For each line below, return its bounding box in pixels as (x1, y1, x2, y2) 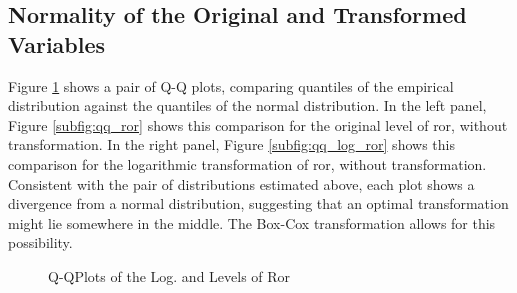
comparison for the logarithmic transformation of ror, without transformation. (8, 153, 487, 174)
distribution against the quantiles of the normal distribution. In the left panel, (8, 95, 487, 116)
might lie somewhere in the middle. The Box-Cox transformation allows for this (8, 212, 496, 233)
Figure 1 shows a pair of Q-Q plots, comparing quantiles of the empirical (8, 75, 454, 96)
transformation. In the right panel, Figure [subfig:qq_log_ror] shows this (8, 134, 455, 155)
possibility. (8, 232, 73, 253)
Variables (8, 28, 106, 59)
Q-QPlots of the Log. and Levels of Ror (48, 265, 291, 286)
